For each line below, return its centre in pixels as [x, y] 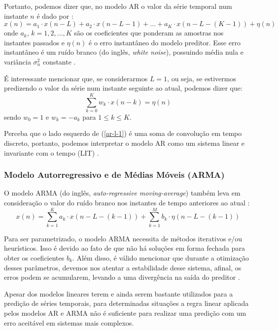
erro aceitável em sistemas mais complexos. [69, 322]
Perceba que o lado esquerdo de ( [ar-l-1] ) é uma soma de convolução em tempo [123, 133]
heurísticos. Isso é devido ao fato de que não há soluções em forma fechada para [124, 248]
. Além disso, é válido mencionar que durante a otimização [160, 257]
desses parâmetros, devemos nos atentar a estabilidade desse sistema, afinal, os [123, 267]
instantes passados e [34, 42]
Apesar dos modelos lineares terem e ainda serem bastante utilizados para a [119, 293]
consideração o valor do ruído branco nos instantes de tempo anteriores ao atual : [127, 203]
